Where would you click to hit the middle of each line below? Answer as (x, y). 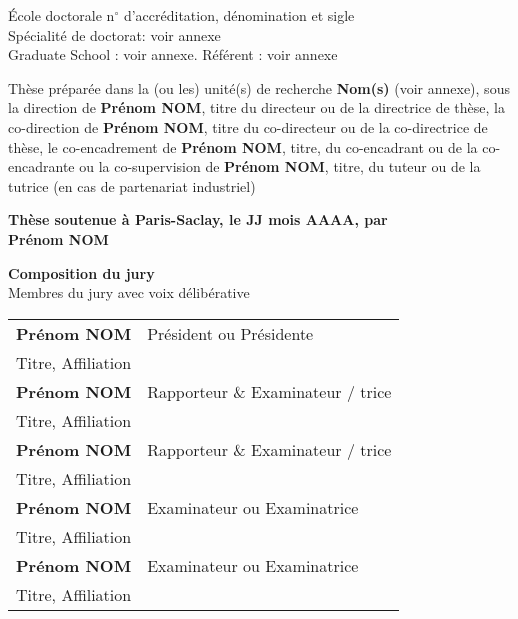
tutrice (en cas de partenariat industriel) (132, 185)
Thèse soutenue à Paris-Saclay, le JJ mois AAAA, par (198, 219)
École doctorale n (61, 15)
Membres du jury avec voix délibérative (129, 292)
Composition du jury (81, 272)
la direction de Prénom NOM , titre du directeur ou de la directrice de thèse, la (256, 107)
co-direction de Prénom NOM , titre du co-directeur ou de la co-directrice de (248, 126)
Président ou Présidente (230, 333)
